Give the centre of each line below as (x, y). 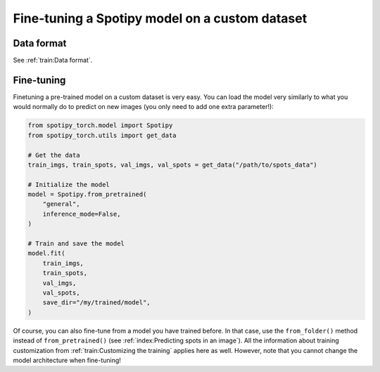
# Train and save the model (76, 244)
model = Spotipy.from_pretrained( (87, 194)
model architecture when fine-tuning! (67, 360)
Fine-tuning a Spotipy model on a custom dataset (160, 18)
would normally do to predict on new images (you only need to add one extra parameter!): (143, 107)
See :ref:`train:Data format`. (53, 60)
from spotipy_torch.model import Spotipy (100, 126)
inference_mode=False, (82, 214)
